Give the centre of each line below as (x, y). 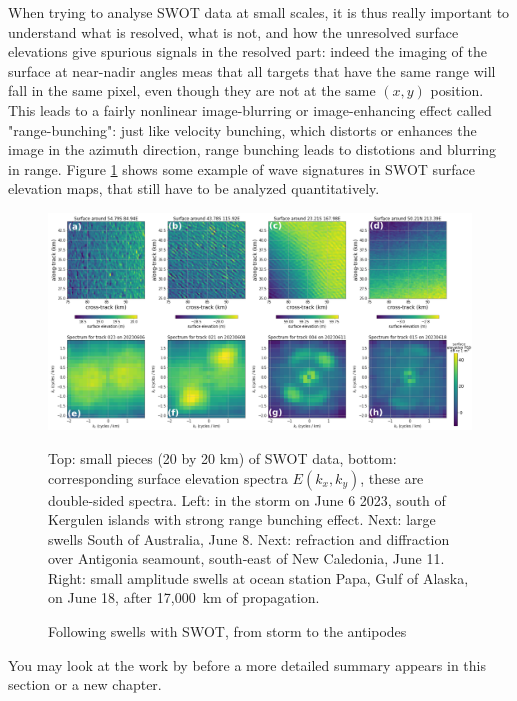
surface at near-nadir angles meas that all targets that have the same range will (252, 70)
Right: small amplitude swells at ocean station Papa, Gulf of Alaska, (258, 577)
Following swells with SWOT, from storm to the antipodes (227, 631)
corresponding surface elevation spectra (168, 477)
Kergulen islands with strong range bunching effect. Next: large (242, 519)
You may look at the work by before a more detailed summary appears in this (247, 664)
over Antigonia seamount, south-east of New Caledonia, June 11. (246, 558)
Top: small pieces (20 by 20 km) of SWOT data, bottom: (222, 457)
